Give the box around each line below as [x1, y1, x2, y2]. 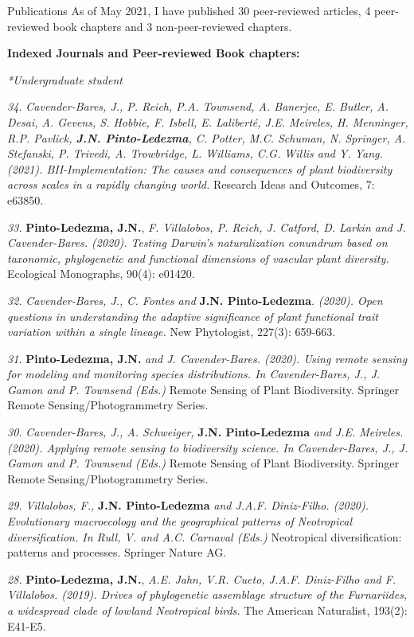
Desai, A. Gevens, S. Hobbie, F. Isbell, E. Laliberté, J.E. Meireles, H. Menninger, [7, 113, 408, 130]
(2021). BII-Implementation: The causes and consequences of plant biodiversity [7, 160, 393, 177]
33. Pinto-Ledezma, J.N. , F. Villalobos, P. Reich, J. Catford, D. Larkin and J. [7, 218, 406, 235]
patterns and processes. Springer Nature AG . [7, 544, 227, 561]
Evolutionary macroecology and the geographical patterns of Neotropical [7, 513, 353, 530]
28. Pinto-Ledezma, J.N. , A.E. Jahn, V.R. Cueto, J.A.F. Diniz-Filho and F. [7, 570, 396, 587]
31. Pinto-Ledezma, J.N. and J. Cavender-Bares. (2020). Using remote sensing [7, 350, 408, 366]
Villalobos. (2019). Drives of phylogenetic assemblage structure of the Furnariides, [7, 586, 408, 603]
